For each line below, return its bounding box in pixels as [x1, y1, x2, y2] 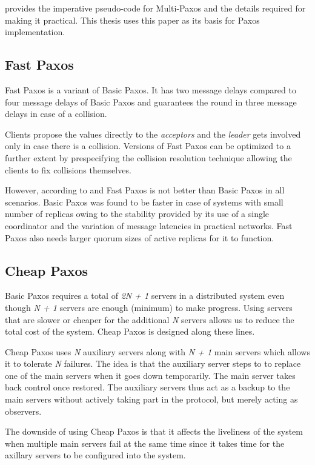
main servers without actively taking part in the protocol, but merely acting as [5, 393, 298, 406]
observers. [5, 404, 42, 417]
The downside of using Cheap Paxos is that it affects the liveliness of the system [5, 425, 303, 438]
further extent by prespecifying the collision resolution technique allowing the [5, 151, 292, 164]
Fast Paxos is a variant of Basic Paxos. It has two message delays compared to [5, 83, 296, 96]
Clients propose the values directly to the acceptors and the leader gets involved [5, 127, 301, 140]
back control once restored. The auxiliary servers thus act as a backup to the [5, 381, 290, 393]
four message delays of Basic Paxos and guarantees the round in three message [5, 95, 297, 108]
